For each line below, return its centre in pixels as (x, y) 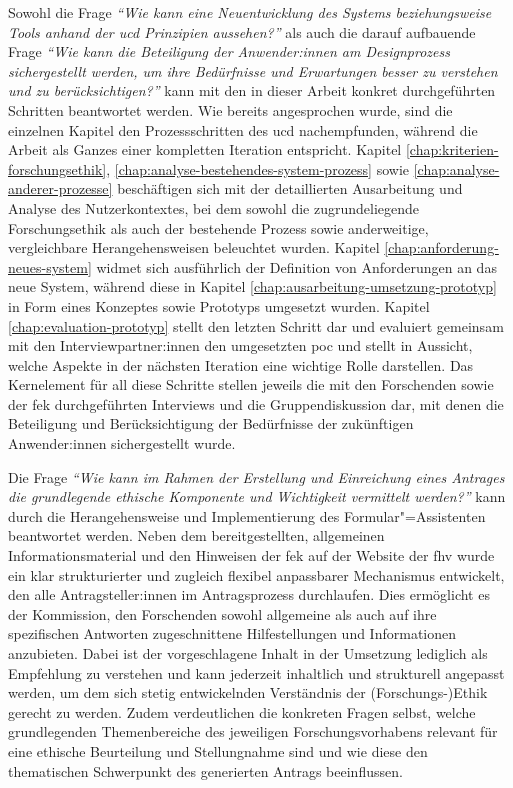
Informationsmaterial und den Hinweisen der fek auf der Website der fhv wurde (251, 555)
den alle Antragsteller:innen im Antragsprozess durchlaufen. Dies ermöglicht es (249, 594)
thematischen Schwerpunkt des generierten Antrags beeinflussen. (205, 770)
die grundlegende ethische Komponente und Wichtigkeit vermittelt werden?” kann (257, 496)
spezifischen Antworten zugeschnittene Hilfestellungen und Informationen (232, 633)
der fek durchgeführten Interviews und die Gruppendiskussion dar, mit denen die (256, 403)
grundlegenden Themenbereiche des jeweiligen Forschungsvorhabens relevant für (253, 731)
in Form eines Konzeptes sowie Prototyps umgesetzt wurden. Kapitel (219, 305)
